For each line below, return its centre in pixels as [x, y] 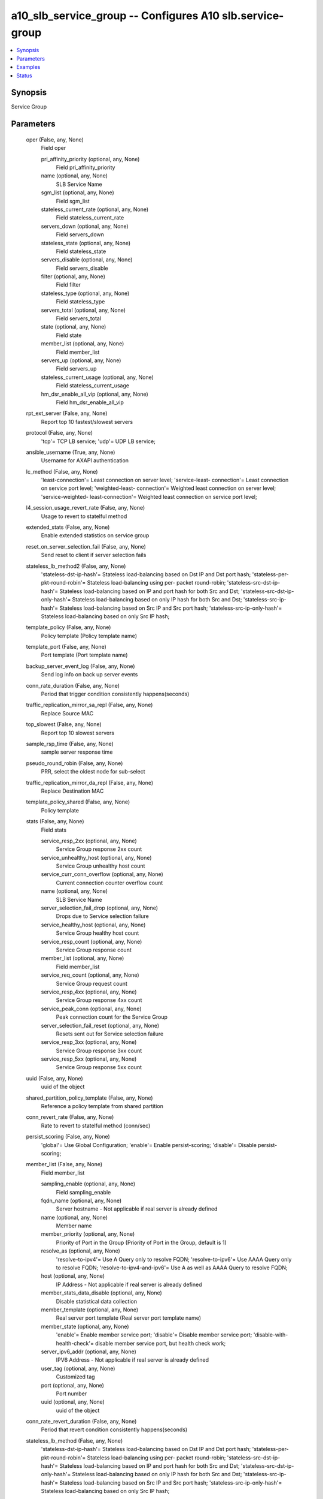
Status [24, 76]
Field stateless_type [80, 302]
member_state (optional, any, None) [85, 1326]
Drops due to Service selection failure [102, 916]
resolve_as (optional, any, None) [81, 1251]
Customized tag [75, 1377]
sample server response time [77, 752]
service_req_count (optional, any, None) [90, 975]
